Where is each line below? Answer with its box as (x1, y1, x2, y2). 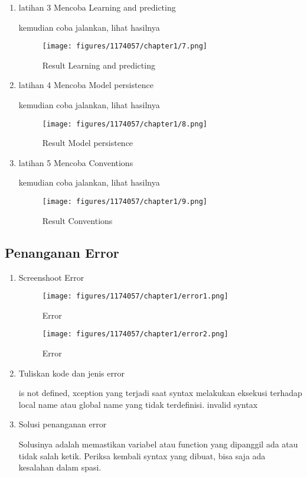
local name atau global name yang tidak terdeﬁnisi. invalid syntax (18, 398, 258, 410)
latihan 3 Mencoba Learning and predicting (18, 1, 176, 13)
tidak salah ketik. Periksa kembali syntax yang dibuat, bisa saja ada (18, 449, 266, 462)
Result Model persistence (42, 137, 133, 149)
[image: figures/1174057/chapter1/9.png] (42, 197, 207, 206)
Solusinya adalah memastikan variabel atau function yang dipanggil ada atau (18, 437, 298, 450)
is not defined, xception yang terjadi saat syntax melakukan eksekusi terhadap (18, 387, 302, 399)
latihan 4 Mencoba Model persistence (18, 79, 153, 91)
